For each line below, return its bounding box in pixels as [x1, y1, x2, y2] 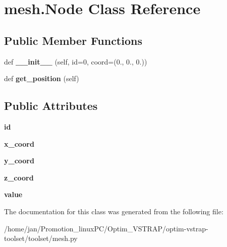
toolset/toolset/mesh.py [4, 233, 78, 243]
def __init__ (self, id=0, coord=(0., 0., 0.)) [4, 56, 147, 67]
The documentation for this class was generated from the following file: [4, 206, 223, 216]
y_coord [4, 155, 34, 166]
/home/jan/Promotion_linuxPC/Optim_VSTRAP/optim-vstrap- [4, 223, 208, 233]
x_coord [4, 138, 34, 149]
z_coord [4, 172, 34, 182]
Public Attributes [4, 98, 98, 113]
